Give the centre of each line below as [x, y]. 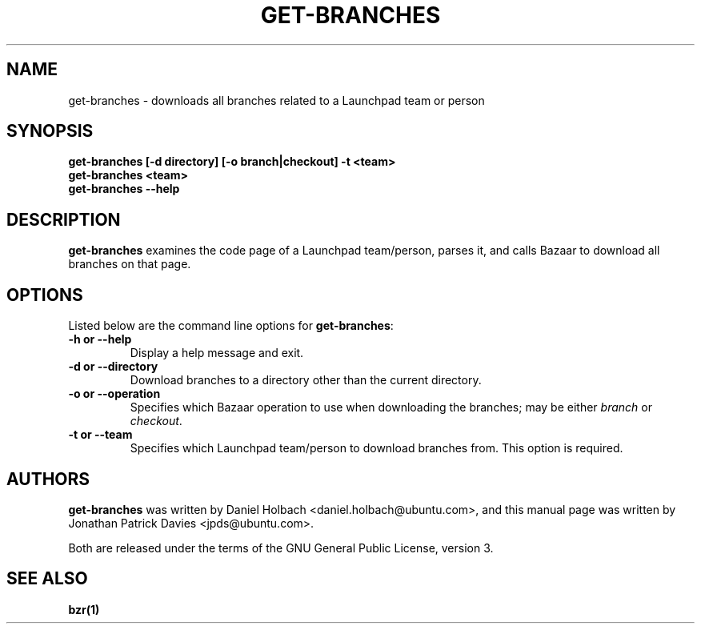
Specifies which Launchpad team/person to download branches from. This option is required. [377, 448]
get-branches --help [124, 189]
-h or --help [100, 339]
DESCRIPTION [64, 219]
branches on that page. [130, 264]
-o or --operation [114, 394]
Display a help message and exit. [217, 353]
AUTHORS [48, 479]
